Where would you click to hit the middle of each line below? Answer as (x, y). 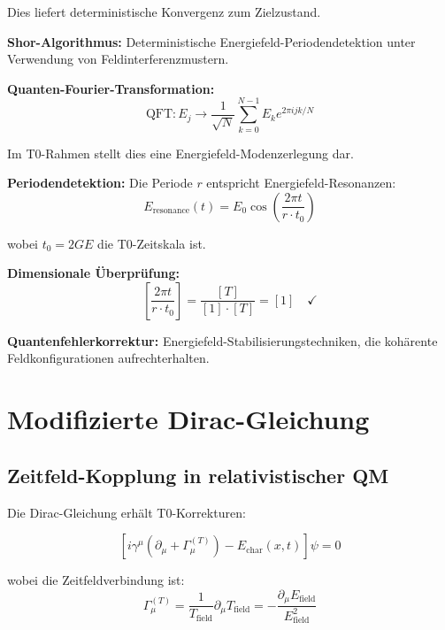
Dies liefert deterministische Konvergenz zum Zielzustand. (164, 12)
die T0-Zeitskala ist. (152, 243)
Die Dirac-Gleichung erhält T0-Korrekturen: (127, 512)
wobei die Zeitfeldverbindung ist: (96, 580)
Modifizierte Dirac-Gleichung (188, 419)
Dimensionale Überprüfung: (94, 273)
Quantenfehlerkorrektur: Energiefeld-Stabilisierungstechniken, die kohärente (222, 340)
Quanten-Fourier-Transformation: (111, 88)
